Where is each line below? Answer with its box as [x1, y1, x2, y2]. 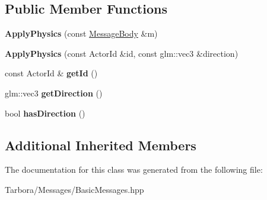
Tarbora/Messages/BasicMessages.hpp [5, 183, 144, 195]
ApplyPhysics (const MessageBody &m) [5, 27, 158, 40]
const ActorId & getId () [5, 67, 98, 79]
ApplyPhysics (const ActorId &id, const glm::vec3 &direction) [5, 47, 239, 59]
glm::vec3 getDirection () [5, 86, 103, 99]
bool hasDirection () [5, 107, 85, 119]
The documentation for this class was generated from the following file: [5, 163, 263, 176]
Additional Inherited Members [5, 136, 196, 154]
